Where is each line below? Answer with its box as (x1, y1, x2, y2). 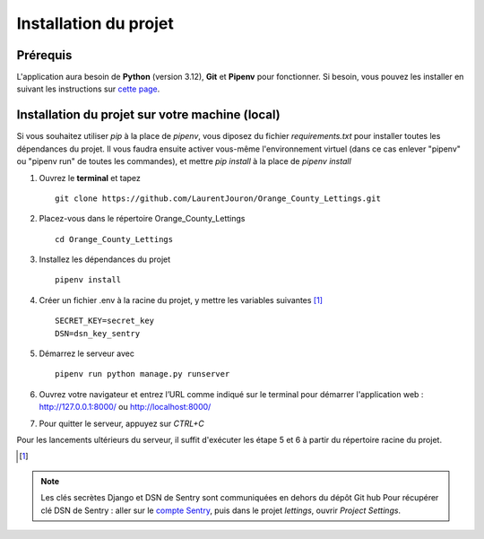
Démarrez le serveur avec (39, 348, 134, 359)
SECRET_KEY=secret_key (55, 316, 155, 326)
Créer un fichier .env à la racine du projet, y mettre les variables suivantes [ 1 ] (39, 294, 323, 305)
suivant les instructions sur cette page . (16, 83, 160, 94)
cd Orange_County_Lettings (55, 234, 174, 244)
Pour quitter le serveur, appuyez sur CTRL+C (39, 418, 205, 429)
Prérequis (16, 48, 73, 63)
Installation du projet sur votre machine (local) (16, 108, 281, 123)
